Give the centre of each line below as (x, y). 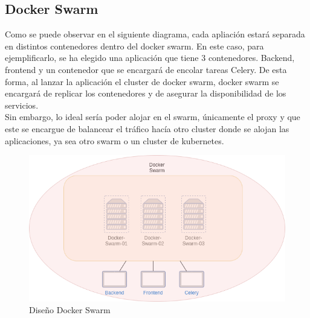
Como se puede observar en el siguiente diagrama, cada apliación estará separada (155, 34)
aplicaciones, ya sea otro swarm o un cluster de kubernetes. (115, 140)
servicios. (22, 105)
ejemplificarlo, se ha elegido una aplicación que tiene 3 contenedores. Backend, (150, 58)
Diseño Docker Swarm (70, 310)
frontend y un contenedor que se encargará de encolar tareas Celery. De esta (146, 69)
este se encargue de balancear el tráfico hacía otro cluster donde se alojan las (147, 128)
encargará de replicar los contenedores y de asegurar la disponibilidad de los (146, 93)
